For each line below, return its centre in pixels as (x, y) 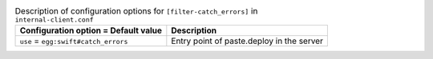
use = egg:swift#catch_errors (74, 41)
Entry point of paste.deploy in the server (247, 41)
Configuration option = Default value (91, 30)
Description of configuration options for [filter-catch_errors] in (136, 11)
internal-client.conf (54, 20)
